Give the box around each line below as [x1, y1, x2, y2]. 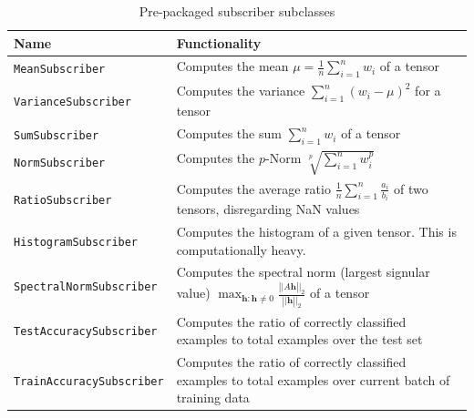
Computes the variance [176, 81, 305, 100]
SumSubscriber [14, 129, 99, 143]
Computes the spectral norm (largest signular [176, 262, 430, 281]
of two [394, 178, 428, 198]
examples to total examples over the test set [176, 330, 423, 349]
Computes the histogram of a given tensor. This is [176, 222, 457, 240]
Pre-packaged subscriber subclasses [139, 2, 335, 20]
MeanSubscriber [14, 62, 106, 76]
